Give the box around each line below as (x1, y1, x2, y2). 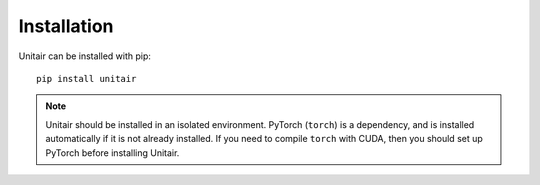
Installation (18, 15, 114, 37)
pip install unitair (36, 73, 137, 84)
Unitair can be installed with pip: (18, 50, 152, 62)
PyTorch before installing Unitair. (45, 146, 180, 159)
